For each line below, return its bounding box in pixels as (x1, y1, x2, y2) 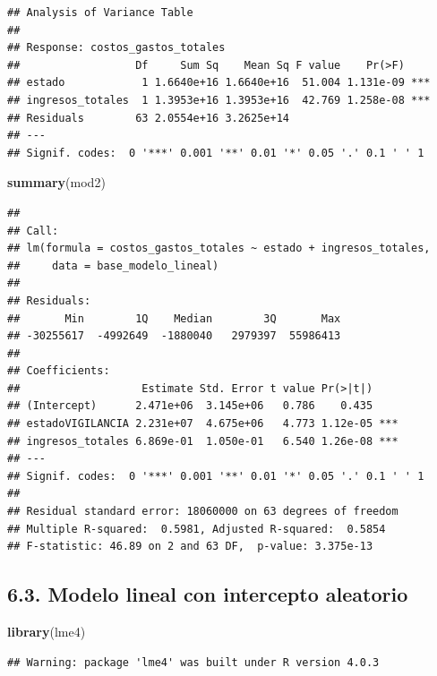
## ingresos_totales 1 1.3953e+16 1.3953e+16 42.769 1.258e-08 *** (7, 93, 431, 107)
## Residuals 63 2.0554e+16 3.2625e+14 (7, 111, 289, 124)
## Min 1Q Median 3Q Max (7, 312, 341, 325)
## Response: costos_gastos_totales (7, 41, 226, 55)
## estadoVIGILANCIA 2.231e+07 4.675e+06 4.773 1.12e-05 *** (7, 417, 398, 431)
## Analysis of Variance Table (7, 6, 193, 19)
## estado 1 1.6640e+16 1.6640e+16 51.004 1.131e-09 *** (7, 76, 431, 90)
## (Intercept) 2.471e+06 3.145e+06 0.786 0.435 (7, 399, 373, 413)
